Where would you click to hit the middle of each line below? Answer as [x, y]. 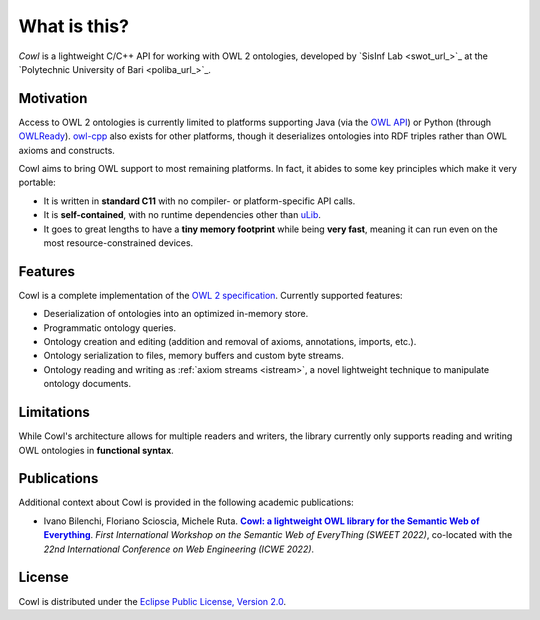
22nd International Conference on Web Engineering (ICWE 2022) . [179, 549]
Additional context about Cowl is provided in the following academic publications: [186, 502]
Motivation [53, 98]
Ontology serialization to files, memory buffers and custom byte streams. [193, 356]
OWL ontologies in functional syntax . [96, 450]
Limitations [54, 412]
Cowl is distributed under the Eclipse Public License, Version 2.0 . [152, 601]
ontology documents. [87, 384]
